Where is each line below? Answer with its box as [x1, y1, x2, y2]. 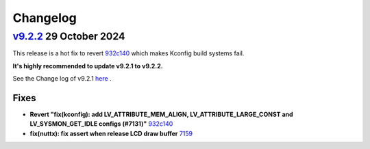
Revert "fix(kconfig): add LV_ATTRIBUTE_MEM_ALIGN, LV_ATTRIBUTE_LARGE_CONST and [29, 110, 294, 119]
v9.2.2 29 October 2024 [12, 30, 125, 42]
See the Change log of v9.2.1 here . [12, 74, 112, 83]
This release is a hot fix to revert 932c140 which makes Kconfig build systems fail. [12, 49, 245, 57]
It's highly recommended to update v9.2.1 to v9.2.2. [12, 62, 164, 70]
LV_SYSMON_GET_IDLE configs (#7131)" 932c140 [29, 120, 173, 128]
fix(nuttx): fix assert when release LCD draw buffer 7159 [29, 129, 193, 137]
